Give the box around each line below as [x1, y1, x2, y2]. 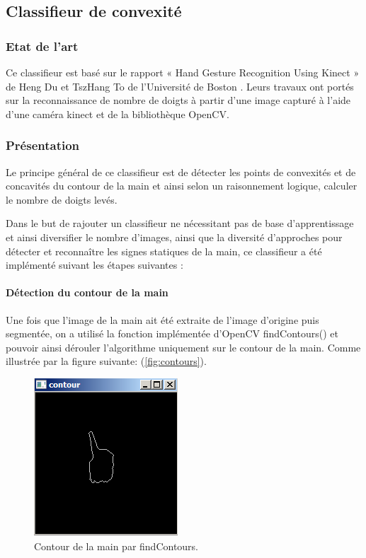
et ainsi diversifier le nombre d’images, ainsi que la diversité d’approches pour [6, 229, 343, 244]
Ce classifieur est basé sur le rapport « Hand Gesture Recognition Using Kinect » [6, 65, 360, 79]
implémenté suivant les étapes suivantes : [6, 257, 183, 272]
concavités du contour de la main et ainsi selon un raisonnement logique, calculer [6, 178, 358, 193]
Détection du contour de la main [6, 285, 168, 300]
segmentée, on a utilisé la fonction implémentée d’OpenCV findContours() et [6, 326, 339, 341]
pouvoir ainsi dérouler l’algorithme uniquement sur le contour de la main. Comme [6, 339, 361, 354]
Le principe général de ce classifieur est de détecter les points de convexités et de [6, 164, 356, 179]
